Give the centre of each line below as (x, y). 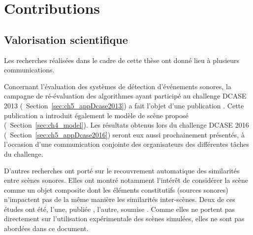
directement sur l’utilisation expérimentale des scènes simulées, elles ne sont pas (124, 218)
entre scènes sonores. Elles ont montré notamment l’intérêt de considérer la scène (126, 180)
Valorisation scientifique (66, 39)
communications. (29, 70)
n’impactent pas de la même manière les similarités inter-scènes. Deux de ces (120, 199)
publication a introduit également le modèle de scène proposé (96, 115)
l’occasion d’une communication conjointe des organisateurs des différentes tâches (127, 144)
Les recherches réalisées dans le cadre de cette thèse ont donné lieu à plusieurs (122, 60)
